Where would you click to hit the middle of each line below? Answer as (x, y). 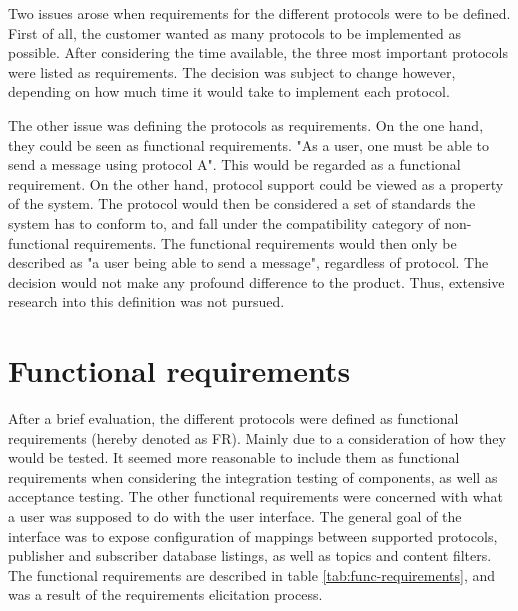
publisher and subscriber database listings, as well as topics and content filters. (250, 555)
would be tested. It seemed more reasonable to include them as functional (234, 457)
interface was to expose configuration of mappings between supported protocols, (253, 535)
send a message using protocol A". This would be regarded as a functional (234, 164)
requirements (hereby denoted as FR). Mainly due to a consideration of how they (257, 437)
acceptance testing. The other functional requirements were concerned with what (255, 496)
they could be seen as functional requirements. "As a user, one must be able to (248, 144)
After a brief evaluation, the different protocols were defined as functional (233, 418)
